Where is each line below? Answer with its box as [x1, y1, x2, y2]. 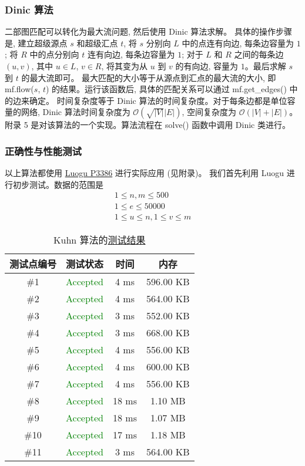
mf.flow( [5, 83, 34, 95]
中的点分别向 [29, 48, 79, 60]
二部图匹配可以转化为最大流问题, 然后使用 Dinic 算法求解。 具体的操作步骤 [5, 25, 293, 38]
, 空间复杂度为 [182, 106, 237, 118]
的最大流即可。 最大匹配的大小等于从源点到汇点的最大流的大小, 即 [21, 71, 276, 83]
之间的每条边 [234, 48, 284, 60]
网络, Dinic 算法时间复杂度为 [21, 106, 130, 118]
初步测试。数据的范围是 [12, 178, 103, 190]
